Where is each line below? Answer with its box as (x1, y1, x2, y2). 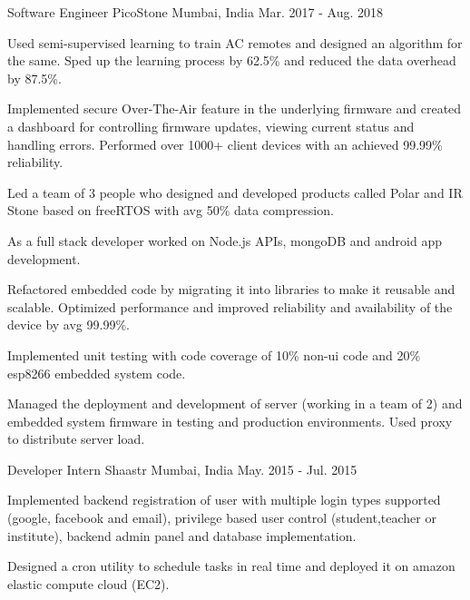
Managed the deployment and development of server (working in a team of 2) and (7, 394, 463, 413)
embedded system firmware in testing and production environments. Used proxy (7, 411, 453, 430)
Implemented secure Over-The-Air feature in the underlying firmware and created (7, 99, 462, 118)
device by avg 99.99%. (7, 315, 130, 334)
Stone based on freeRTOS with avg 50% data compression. (7, 201, 334, 220)
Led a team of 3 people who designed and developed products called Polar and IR (7, 182, 463, 202)
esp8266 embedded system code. (7, 363, 186, 382)
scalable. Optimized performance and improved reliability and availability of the (7, 297, 453, 316)
